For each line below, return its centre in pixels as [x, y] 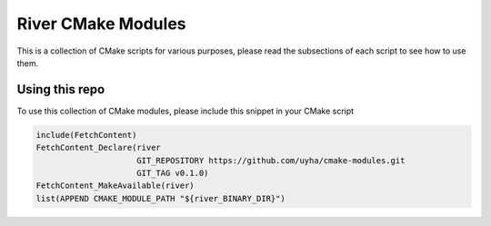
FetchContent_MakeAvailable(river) [115, 186]
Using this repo [61, 89]
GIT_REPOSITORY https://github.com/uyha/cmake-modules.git [271, 160]
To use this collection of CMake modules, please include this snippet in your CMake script [185, 111]
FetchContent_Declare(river [98, 148]
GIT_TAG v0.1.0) [173, 173]
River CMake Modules [101, 24]
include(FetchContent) [86, 135]
